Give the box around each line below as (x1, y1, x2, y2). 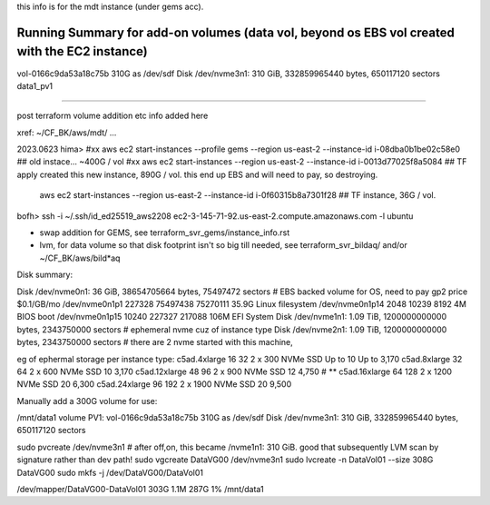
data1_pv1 (16, 80, 54, 91)
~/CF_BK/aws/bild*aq (39, 252, 121, 263)
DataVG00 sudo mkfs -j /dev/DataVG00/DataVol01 (16, 467, 204, 478)
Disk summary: (16, 269, 73, 281)
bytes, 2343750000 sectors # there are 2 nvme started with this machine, (16, 337, 294, 348)
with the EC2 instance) (16, 44, 149, 59)
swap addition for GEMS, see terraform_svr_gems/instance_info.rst (39, 227, 290, 238)
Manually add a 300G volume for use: (16, 395, 158, 406)
